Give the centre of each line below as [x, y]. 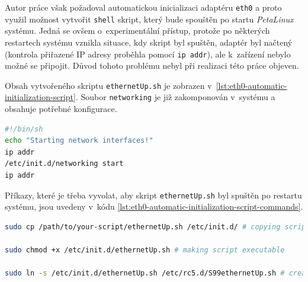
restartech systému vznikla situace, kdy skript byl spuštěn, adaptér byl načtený [149, 42]
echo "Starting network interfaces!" [79, 141]
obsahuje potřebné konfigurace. [61, 109]
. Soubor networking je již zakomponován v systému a [175, 97]
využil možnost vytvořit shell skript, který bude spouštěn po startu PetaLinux [149, 19]
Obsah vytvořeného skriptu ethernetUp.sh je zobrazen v [108, 85]
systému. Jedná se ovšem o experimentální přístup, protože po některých [137, 31]
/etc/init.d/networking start [64, 164]
